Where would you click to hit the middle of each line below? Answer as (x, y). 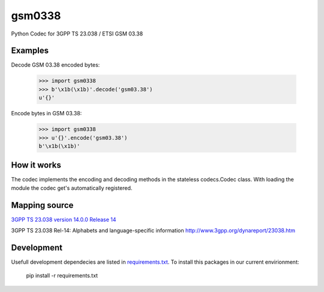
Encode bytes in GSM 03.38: (46, 114)
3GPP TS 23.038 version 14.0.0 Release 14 (64, 219)
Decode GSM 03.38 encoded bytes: (55, 65)
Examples (30, 51)
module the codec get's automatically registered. (72, 188)
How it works (36, 165)
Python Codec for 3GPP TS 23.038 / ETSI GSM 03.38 (77, 34)
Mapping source (42, 205)
